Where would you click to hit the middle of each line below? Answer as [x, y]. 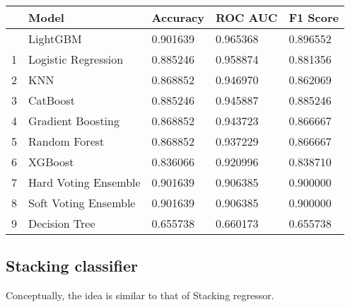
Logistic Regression [76, 59]
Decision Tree [62, 223]
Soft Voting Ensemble [82, 203]
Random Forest [66, 141]
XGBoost [51, 162]
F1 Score [314, 17]
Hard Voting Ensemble [84, 182]
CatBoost [52, 100]
